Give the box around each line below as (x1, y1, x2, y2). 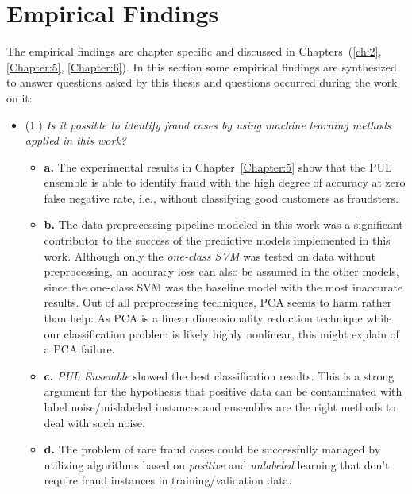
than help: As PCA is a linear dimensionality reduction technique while (44, 310, 392, 326)
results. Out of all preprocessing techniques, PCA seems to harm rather (44, 294, 392, 311)
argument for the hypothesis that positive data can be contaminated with (44, 383, 402, 399)
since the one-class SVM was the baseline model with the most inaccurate (44, 278, 403, 295)
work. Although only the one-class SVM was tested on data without (44, 247, 376, 264)
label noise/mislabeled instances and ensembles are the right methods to (44, 399, 396, 415)
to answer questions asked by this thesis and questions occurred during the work (6, 74, 398, 91)
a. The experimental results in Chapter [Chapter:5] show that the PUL (44, 158, 392, 175)
